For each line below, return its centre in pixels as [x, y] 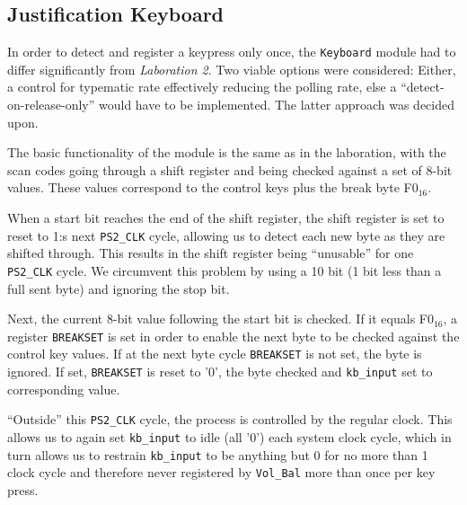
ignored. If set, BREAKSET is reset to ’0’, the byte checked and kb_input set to [220, 372]
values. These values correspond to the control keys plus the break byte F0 [213, 187]
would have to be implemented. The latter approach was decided [277, 105]
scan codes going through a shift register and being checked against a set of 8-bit [230, 169]
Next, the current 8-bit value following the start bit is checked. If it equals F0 [220, 319]
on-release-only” [51, 105]
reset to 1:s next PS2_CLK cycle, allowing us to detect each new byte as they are [226, 235]
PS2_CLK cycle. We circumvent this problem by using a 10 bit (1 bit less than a [225, 270]
